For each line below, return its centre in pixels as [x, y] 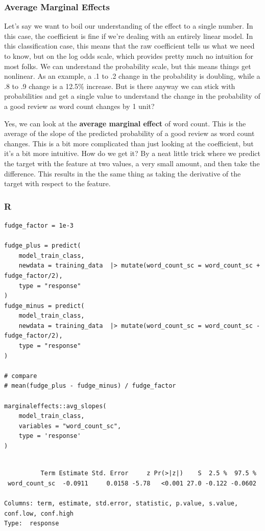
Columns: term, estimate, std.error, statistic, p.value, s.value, [121, 503]
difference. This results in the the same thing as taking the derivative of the [123, 173]
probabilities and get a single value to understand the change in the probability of [132, 96]
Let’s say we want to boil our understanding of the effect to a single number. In [129, 26]
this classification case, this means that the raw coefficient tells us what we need [129, 46]
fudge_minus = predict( [44, 306]
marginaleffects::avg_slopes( [55, 406]
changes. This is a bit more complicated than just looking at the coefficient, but [129, 143]
